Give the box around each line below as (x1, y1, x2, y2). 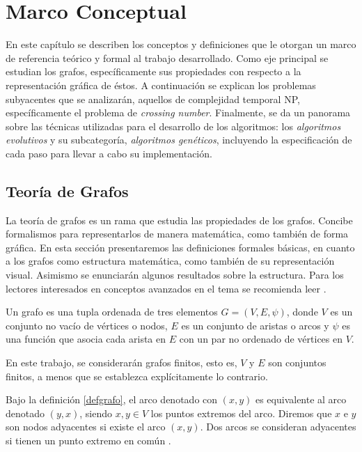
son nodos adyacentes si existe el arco (6, 419, 166, 434)
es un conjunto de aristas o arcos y (181, 318, 329, 332)
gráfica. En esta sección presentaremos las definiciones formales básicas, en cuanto (6, 240, 355, 254)
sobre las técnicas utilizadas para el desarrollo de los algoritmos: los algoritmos (6, 118, 341, 133)
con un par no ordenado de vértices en (179, 332, 343, 346)
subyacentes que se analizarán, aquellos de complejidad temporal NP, (6, 91, 300, 106)
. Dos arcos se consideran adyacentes (200, 419, 356, 434)
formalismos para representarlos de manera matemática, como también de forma (6, 226, 349, 241)
